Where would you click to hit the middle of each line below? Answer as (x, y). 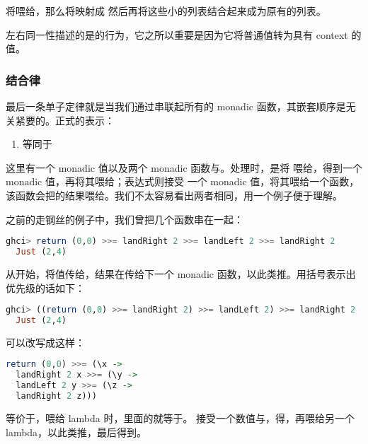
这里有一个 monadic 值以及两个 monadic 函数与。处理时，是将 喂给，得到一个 (184, 167)
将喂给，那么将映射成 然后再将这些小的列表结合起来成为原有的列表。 (166, 11)
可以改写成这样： (45, 342)
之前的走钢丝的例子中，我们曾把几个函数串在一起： (125, 219)
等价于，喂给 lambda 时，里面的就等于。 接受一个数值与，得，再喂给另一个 (180, 417)
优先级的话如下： (45, 287)
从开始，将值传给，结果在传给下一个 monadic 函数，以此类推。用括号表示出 (181, 273)
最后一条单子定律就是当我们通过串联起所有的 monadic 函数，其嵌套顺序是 (176, 106)
